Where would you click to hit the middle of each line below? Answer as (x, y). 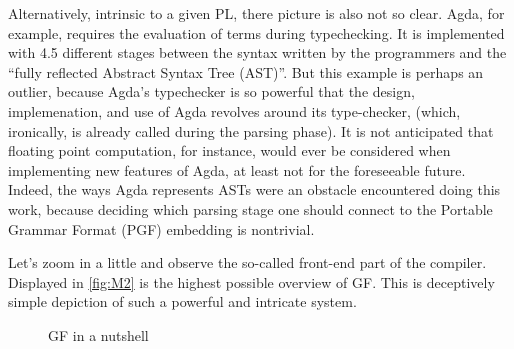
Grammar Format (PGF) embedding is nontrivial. (161, 228)
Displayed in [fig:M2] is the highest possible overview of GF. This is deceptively (251, 281)
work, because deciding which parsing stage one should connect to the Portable (250, 208)
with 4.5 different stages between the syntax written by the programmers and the (257, 52)
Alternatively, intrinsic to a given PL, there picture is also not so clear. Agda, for (256, 13)
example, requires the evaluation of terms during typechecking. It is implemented (256, 32)
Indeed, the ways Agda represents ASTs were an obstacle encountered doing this (254, 189)
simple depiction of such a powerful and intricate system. (182, 301)
